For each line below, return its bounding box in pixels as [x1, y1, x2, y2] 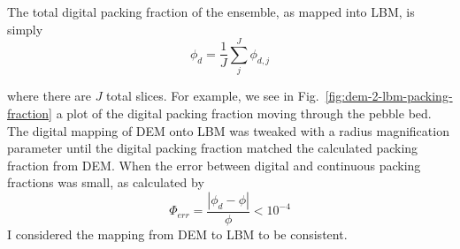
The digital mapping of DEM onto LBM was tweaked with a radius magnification [7, 121, 449, 140]
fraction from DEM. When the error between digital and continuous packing [7, 155, 421, 174]
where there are [7, 87, 91, 105]
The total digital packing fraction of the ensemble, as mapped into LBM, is [7, 3, 415, 20]
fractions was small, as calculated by [7, 173, 204, 192]
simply [7, 19, 43, 38]
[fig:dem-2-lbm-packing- [325, 87, 453, 105]
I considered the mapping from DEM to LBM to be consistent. [7, 224, 348, 243]
